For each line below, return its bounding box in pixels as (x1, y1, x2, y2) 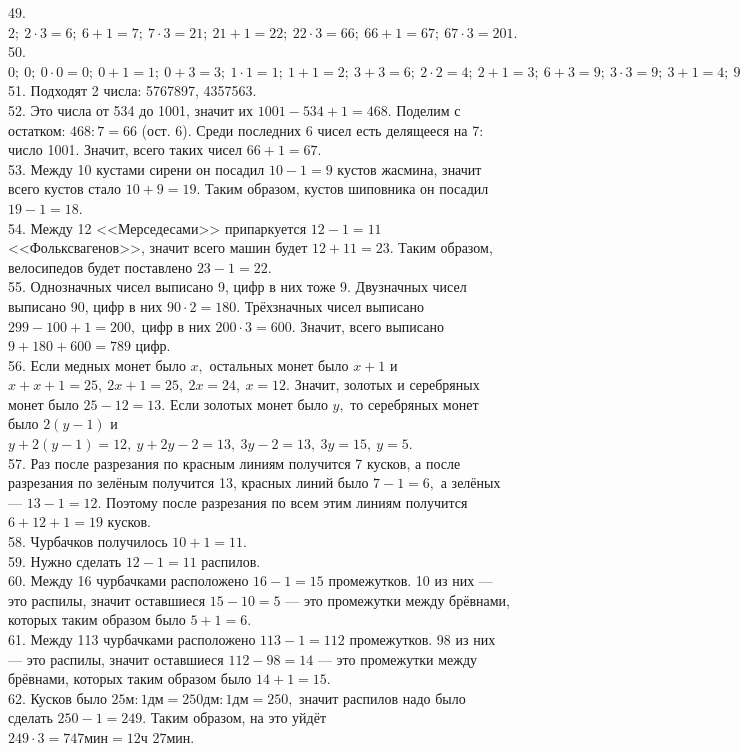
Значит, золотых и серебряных (294, 374, 480, 395)
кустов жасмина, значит (337, 158, 482, 179)
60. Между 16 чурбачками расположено (8, 570, 249, 591)
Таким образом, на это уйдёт (150, 707, 326, 728)
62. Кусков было (8, 687, 107, 708)
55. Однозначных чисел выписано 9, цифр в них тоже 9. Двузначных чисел (8, 276, 467, 297)
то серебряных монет (350, 393, 479, 414)
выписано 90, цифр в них (8, 295, 163, 316)
